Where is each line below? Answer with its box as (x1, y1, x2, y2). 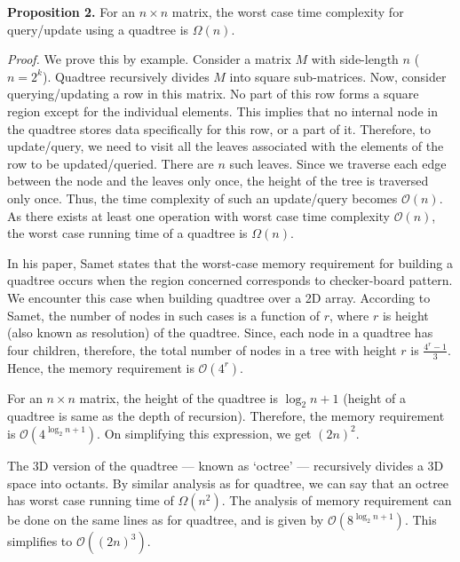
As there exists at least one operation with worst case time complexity (7, 206, 391, 225)
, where (329, 305, 369, 324)
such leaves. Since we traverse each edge (229, 154, 447, 172)
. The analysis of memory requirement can (221, 491, 452, 510)
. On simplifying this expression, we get (97, 423, 312, 442)
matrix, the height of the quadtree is (79, 388, 278, 407)
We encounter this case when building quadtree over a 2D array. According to (7, 288, 431, 306)
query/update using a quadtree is (7, 20, 189, 38)
